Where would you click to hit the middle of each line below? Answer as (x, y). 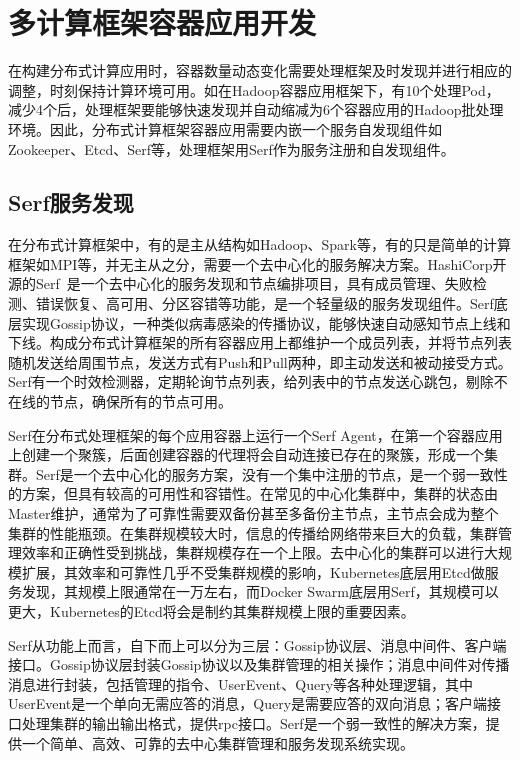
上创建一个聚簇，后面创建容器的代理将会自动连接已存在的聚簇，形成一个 (246, 454)
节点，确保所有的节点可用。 (140, 401)
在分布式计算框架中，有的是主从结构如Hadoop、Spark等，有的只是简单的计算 (259, 244)
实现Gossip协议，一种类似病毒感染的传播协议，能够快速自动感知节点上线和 (266, 322)
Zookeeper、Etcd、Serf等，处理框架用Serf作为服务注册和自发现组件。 (231, 148)
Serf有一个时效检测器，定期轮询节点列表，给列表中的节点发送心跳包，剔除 (251, 381)
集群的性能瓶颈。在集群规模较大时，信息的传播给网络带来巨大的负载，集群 (253, 532)
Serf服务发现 (71, 202)
